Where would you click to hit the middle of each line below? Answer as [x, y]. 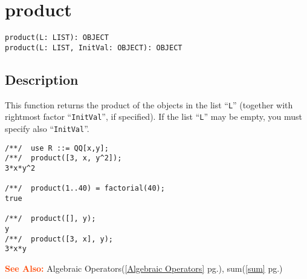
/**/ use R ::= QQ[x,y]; [57, 148]
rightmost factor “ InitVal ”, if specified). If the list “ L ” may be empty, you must [154, 117]
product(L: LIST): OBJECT [57, 38]
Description [42, 79]
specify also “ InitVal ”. [47, 128]
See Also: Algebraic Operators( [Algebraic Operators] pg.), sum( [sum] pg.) [144, 268]
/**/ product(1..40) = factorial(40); [85, 189]
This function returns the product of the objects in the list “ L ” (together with [149, 104]
